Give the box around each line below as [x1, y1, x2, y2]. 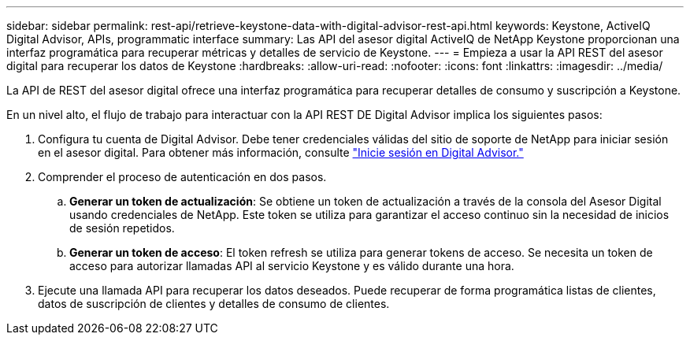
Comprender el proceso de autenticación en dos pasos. [38, 170, 327, 183]
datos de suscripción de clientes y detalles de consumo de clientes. [38, 297, 390, 310]
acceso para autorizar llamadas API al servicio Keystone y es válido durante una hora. [69, 259, 514, 272]
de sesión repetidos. [69, 221, 175, 235]
